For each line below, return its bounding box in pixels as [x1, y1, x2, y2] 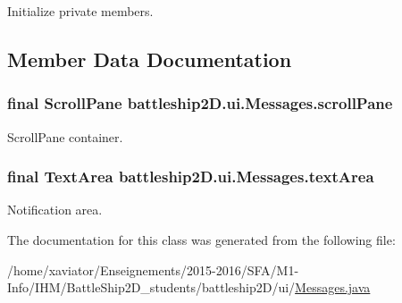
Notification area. [7, 200, 103, 219]
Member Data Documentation [7, 45, 292, 72]
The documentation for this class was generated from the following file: [7, 231, 396, 248]
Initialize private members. [7, 2, 154, 20]
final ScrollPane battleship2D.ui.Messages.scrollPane [7, 92, 393, 114]
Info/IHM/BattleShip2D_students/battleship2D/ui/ [7, 278, 296, 297]
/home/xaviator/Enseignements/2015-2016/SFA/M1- [7, 260, 299, 279]
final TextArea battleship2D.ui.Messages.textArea [7, 165, 374, 188]
